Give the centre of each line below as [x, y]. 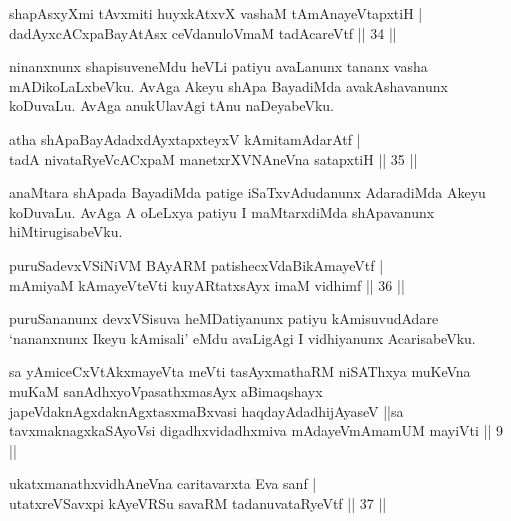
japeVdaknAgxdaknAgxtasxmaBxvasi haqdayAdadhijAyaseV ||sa [206, 410]
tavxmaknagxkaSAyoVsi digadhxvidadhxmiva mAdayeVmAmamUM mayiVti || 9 [256, 430]
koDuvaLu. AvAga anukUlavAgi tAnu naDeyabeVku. [171, 105]
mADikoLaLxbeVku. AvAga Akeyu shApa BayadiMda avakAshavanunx [228, 85]
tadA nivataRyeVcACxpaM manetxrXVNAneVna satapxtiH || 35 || [213, 158]
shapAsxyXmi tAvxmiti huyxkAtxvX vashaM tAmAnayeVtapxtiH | [216, 13]
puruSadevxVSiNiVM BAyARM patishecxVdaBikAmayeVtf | [196, 264]
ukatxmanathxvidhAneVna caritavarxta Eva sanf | [163, 483]
